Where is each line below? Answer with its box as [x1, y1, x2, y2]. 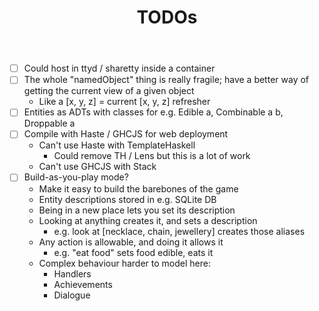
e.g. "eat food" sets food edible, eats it [53, 246, 214, 258]
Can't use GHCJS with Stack [38, 161, 157, 173]
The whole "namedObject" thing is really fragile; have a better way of [23, 74, 310, 86]
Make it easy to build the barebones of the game [38, 182, 239, 195]
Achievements [53, 278, 113, 290]
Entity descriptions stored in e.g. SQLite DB [38, 193, 217, 205]
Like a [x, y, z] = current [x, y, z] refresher [38, 96, 211, 108]
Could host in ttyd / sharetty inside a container [23, 62, 216, 75]
